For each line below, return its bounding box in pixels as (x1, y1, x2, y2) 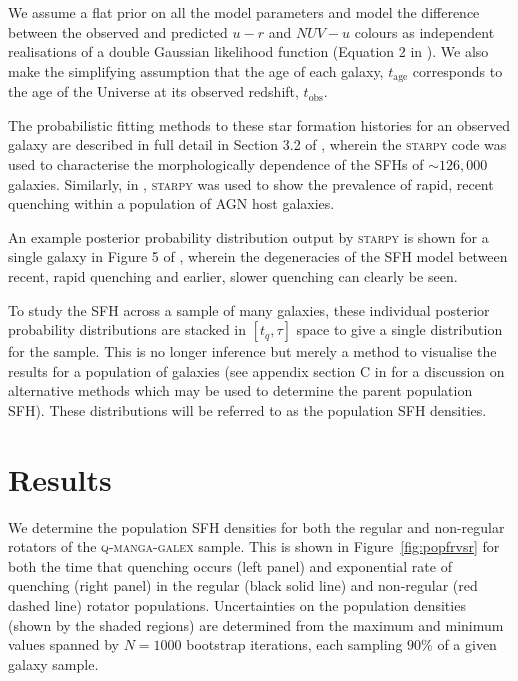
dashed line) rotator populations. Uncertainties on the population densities (8, 595, 466, 616)
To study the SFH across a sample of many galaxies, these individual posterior (8, 299, 490, 320)
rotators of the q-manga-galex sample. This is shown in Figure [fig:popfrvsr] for (8, 536, 500, 557)
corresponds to (412, 60, 503, 81)
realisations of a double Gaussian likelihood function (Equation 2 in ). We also (8, 41, 489, 62)
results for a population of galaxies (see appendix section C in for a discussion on (8, 360, 505, 381)
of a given (437, 634, 497, 655)
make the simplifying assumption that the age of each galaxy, (8, 60, 384, 81)
